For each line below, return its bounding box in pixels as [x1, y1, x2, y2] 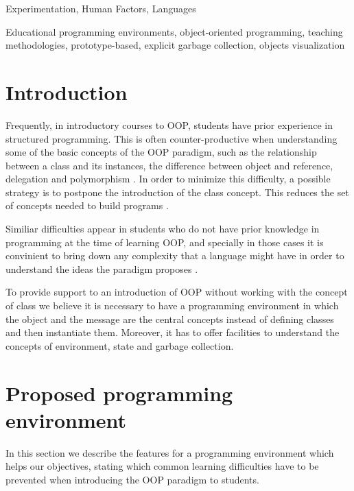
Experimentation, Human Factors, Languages [5, 1, 196, 15]
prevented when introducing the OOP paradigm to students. [5, 472, 259, 486]
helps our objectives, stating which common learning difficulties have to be [5, 459, 319, 473]
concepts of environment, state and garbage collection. [5, 338, 234, 352]
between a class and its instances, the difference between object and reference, [5, 158, 333, 172]
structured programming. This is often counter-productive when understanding [5, 131, 338, 145]
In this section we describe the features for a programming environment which [5, 445, 334, 459]
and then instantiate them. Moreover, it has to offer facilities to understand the [5, 325, 340, 339]
